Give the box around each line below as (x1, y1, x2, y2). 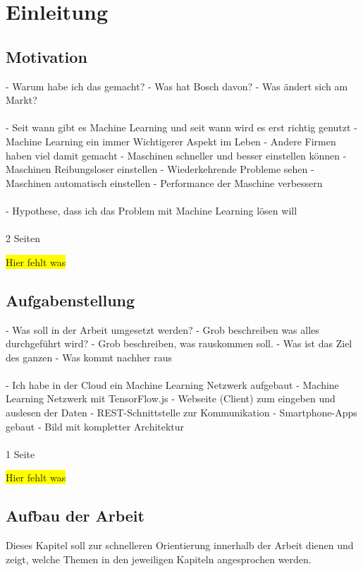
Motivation (6, 45, 87, 67)
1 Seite (6, 446, 35, 461)
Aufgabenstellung (6, 289, 135, 311)
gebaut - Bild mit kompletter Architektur (6, 419, 185, 433)
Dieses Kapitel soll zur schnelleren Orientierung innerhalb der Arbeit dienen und (6, 538, 354, 553)
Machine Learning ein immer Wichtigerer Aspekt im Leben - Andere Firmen (6, 133, 336, 148)
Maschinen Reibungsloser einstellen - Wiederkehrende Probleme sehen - (6, 162, 314, 176)
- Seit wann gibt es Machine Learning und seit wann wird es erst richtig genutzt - (6, 120, 357, 135)
